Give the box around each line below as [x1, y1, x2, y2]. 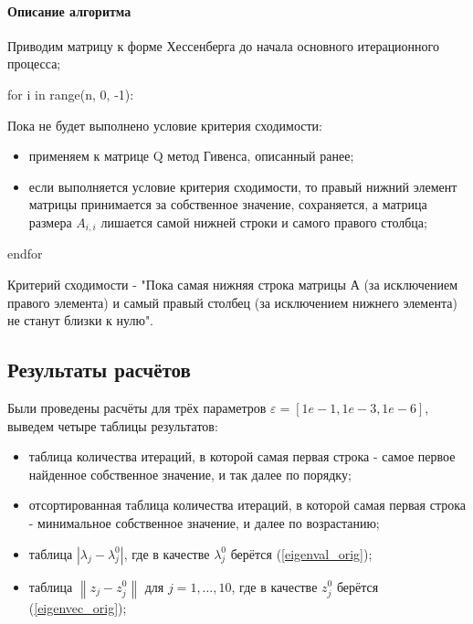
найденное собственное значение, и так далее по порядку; [28, 464, 352, 483]
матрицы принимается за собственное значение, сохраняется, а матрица [28, 195, 427, 214]
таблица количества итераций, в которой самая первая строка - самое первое [28, 447, 456, 466]
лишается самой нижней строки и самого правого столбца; [100, 212, 427, 231]
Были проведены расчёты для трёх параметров [7, 397, 267, 417]
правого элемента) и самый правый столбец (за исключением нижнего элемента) [7, 292, 457, 312]
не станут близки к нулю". [7, 311, 154, 330]
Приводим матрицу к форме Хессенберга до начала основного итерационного [7, 36, 439, 55]
